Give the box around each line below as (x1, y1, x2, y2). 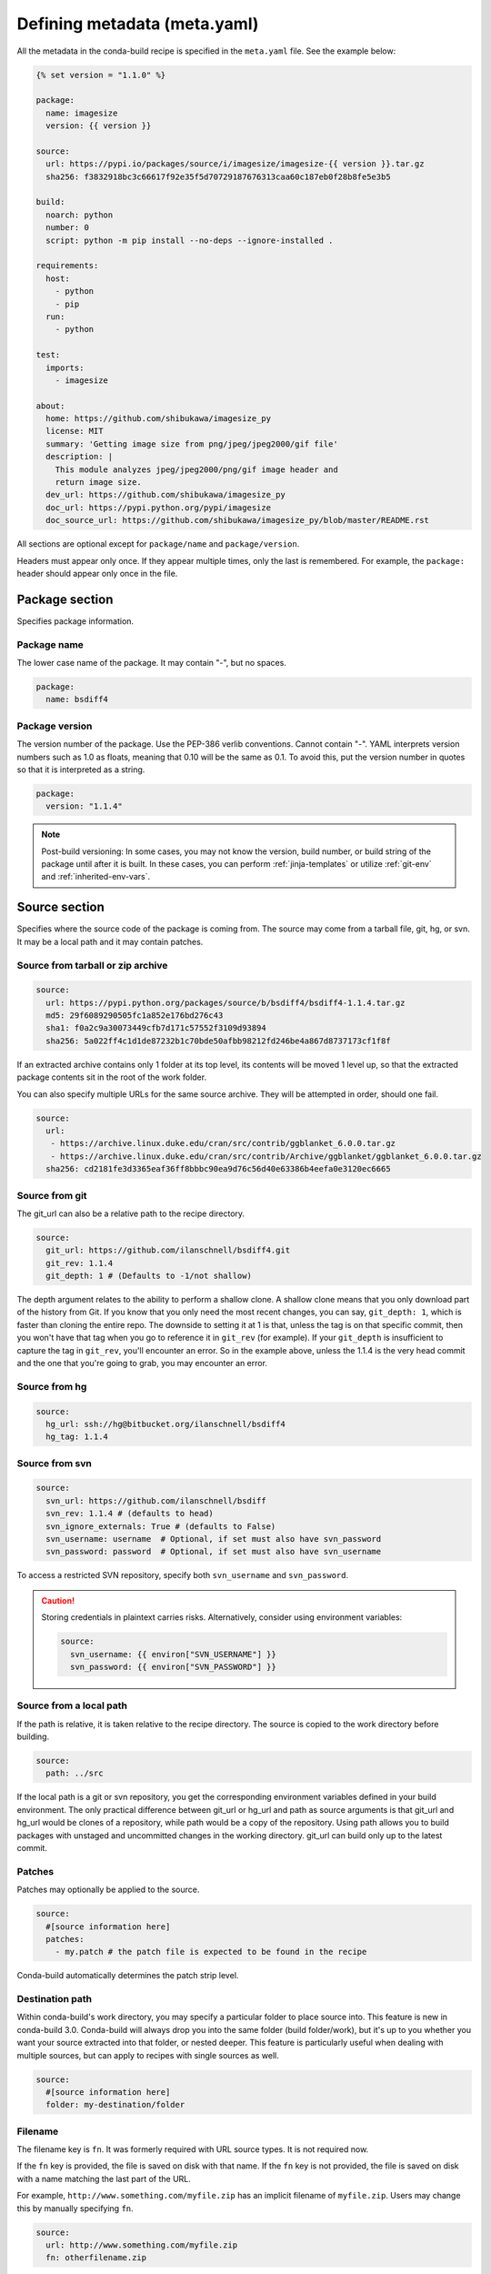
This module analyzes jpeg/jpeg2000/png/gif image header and (55, 464, 338, 475)
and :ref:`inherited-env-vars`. (41, 871, 150, 882)
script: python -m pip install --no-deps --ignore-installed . (45, 235, 334, 246)
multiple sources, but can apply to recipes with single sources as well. (16, 2049, 279, 2060)
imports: (45, 362, 85, 373)
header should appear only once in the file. (16, 568, 178, 579)
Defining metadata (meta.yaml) (16, 14, 259, 34)
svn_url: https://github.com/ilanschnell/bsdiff (45, 1495, 267, 1505)
